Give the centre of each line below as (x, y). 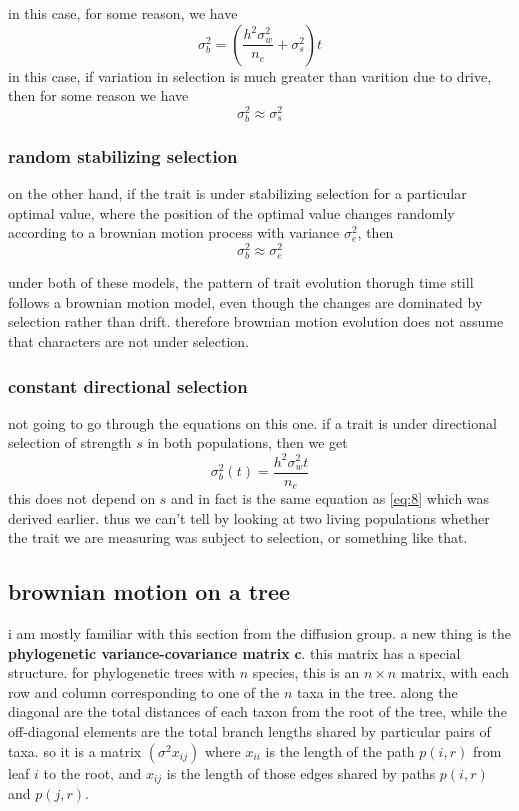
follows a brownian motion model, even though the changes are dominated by (245, 301)
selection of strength (70, 442)
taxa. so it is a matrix (75, 750)
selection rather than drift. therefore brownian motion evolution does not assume (256, 321)
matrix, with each (455, 672)
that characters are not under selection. (129, 341)
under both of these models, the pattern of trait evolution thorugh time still (241, 282)
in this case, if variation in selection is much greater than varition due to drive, (250, 75)
